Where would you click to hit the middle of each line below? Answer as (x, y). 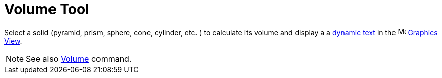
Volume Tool (47, 9)
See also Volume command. (79, 59)
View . (13, 41)
